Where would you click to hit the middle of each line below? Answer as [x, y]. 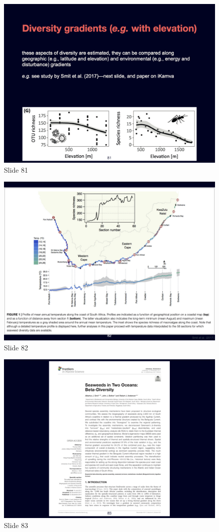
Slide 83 [16, 525]
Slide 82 [16, 347]
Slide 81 [16, 169]
